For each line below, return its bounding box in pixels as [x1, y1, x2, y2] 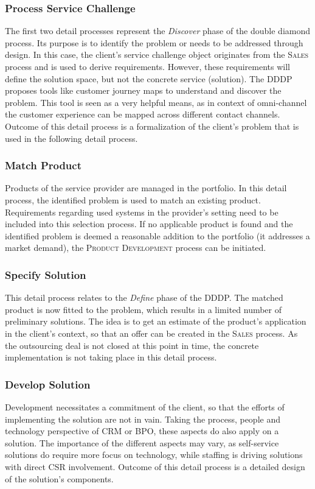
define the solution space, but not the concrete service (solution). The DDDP [5, 72, 292, 85]
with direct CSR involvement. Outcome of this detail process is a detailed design [5, 460, 305, 473]
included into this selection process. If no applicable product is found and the [5, 217, 293, 230]
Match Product [5, 158, 81, 173]
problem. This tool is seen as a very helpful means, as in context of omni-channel [5, 96, 307, 108]
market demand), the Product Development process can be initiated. [5, 241, 266, 254]
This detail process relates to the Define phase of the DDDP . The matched [5, 291, 283, 304]
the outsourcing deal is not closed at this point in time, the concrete [5, 339, 259, 351]
